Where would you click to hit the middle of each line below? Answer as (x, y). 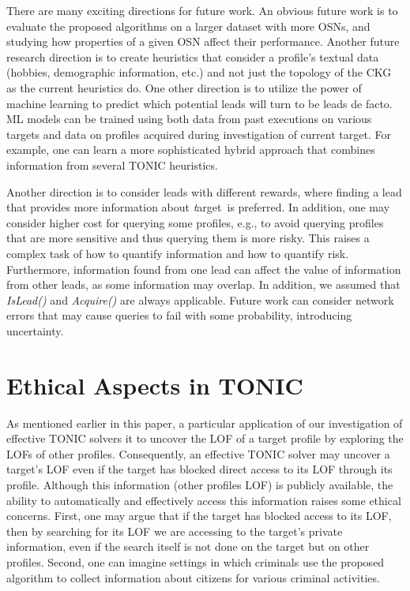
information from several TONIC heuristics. (112, 165)
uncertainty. (35, 330)
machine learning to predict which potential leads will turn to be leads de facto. (199, 103)
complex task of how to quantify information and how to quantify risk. (178, 253)
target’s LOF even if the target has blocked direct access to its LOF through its (199, 469)
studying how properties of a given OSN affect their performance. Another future (203, 41)
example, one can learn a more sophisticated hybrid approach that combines (191, 150)
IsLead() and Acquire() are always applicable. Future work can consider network (200, 299)
